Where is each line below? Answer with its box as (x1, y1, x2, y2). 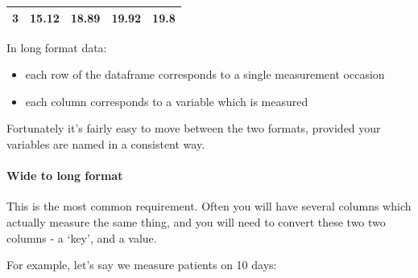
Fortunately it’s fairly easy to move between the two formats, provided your (6, 120, 381, 137)
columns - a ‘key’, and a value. (6, 229, 157, 246)
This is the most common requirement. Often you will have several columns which (6, 198, 412, 215)
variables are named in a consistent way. (6, 135, 205, 152)
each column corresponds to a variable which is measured (25, 92, 308, 109)
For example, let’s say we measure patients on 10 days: (6, 256, 277, 273)
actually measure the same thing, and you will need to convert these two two (6, 213, 386, 230)
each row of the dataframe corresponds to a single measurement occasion (25, 66, 385, 83)
